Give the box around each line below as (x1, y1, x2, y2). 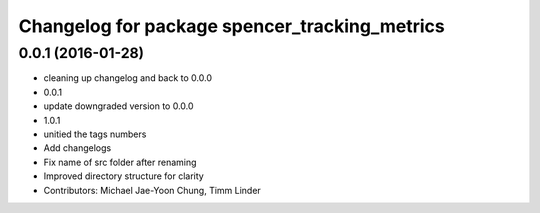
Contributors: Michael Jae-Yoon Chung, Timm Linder (43, 184, 262, 196)
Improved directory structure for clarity (43, 170, 204, 182)
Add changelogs (43, 142, 112, 154)
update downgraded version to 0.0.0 (43, 100, 194, 112)
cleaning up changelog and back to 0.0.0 (43, 72, 213, 84)
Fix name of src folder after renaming (43, 156, 197, 168)
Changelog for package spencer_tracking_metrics (18, 15, 445, 37)
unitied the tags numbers (43, 128, 147, 140)
